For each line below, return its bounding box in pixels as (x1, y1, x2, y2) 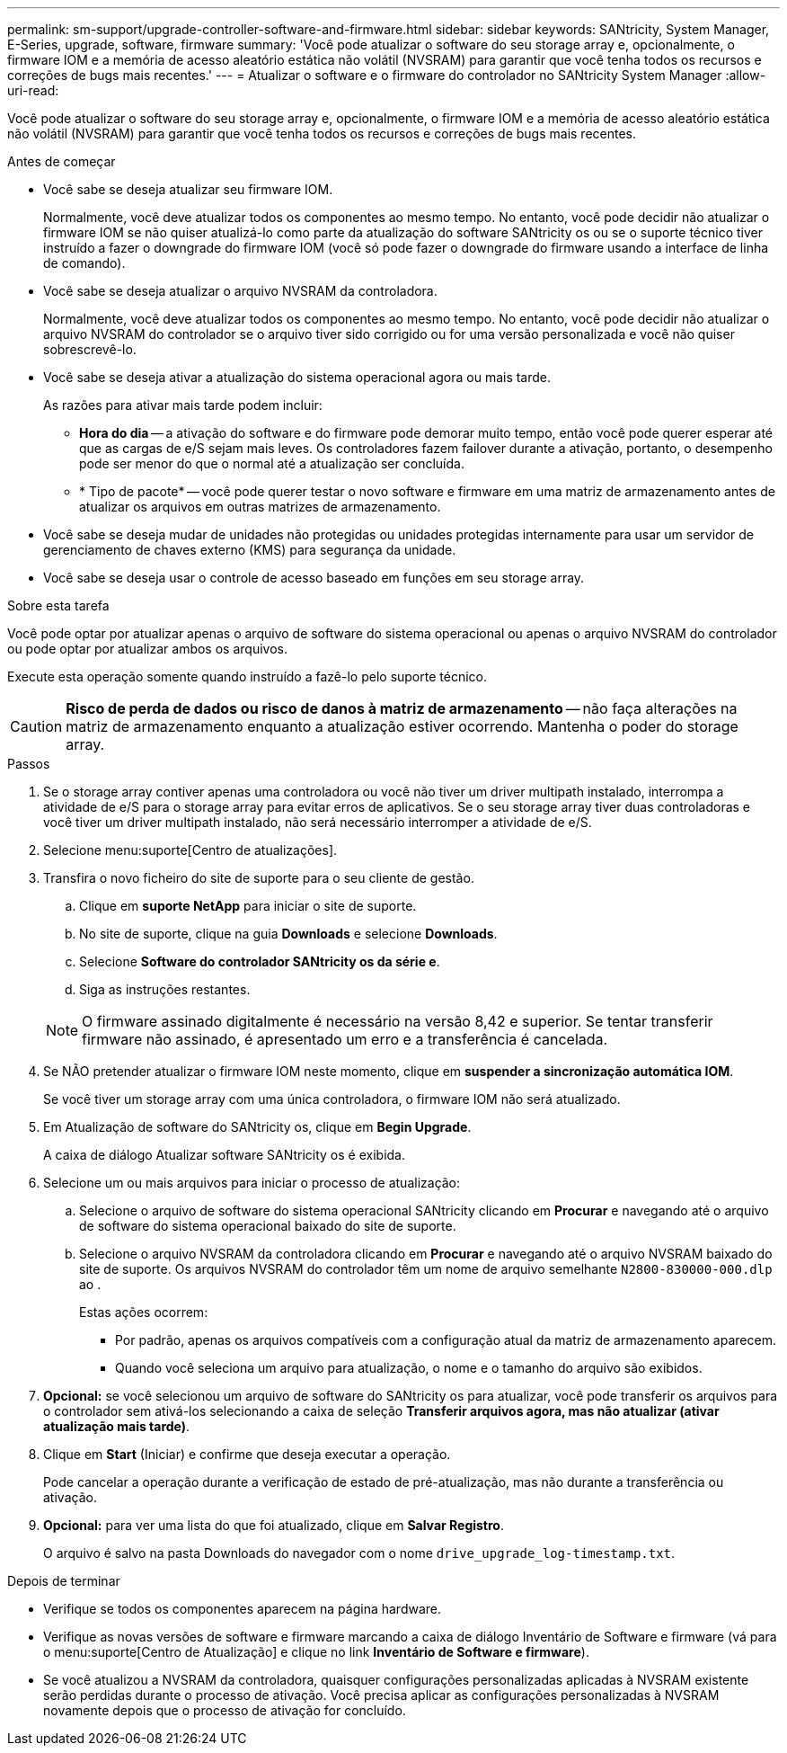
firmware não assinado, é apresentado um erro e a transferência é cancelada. (82, 1030, 608, 1048)
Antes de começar (7, 154, 116, 169)
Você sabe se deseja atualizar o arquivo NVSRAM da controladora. (43, 283, 438, 298)
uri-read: (7, 83, 59, 98)
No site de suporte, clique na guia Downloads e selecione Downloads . (79, 926, 498, 941)
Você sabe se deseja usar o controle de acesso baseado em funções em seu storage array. (43, 570, 585, 585)
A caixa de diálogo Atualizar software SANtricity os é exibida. (43, 1147, 405, 1162)
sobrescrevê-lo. (43, 342, 137, 357)
